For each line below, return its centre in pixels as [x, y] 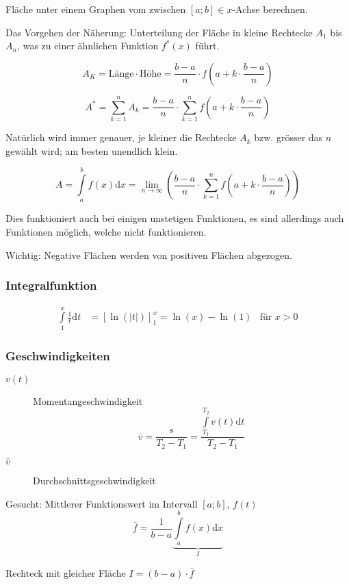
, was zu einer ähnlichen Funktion [88, 46]
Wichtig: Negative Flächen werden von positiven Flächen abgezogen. [149, 254]
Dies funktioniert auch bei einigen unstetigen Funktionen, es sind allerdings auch [175, 218]
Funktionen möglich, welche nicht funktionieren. [106, 232]
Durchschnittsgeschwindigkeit [94, 481]
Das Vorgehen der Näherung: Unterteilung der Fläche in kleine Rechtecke [159, 32]
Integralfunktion [51, 285]
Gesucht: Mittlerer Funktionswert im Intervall [102, 503]
